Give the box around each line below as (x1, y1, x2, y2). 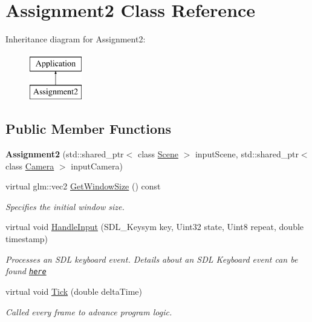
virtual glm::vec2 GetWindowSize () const (5, 180, 161, 192)
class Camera (5, 159, 54, 172)
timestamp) (5, 232, 48, 245)
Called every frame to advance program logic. (5, 305, 172, 318)
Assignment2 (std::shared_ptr (5, 148, 124, 160)
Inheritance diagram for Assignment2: (5, 33, 146, 45)
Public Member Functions (5, 119, 171, 138)
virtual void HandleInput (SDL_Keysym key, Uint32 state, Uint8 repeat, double (5, 220, 304, 233)
